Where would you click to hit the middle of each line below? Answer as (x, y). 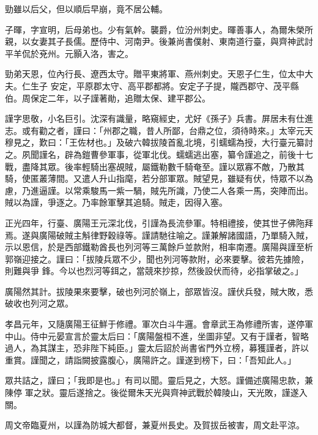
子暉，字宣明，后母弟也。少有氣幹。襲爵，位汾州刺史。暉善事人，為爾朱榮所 (159, 29)
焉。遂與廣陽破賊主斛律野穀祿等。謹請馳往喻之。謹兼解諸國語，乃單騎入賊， (159, 235)
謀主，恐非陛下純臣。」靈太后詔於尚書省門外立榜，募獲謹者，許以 (178, 348)
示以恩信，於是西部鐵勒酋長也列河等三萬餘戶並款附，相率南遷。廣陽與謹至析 (159, 247)
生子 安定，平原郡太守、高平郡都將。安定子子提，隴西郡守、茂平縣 (165, 85)
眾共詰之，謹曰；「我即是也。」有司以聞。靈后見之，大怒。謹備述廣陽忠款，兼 (159, 380)
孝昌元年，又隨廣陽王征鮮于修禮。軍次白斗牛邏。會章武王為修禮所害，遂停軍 (159, 324)
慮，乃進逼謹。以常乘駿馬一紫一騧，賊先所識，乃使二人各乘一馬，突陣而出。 (159, 190)
